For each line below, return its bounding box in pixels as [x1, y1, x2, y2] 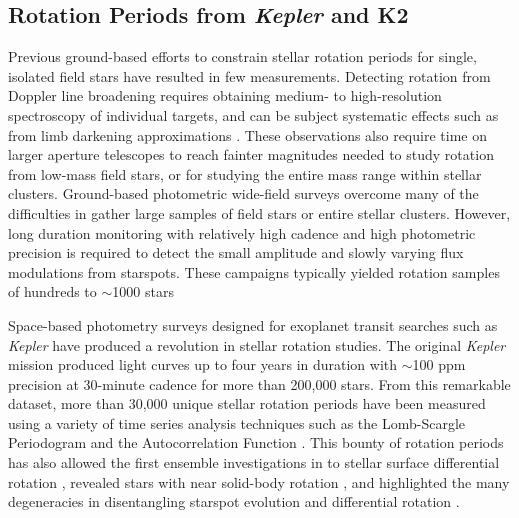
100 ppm [412, 354, 466, 375]
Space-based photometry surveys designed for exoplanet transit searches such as [8, 314, 498, 335]
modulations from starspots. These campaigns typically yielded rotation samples [8, 261, 500, 282]
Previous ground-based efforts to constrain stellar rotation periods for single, [8, 46, 477, 67]
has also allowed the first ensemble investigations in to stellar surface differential [8, 452, 500, 473]
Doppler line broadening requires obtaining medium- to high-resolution [8, 85, 442, 106]
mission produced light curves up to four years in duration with [8, 354, 398, 375]
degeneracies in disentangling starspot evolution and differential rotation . [8, 491, 460, 512]
